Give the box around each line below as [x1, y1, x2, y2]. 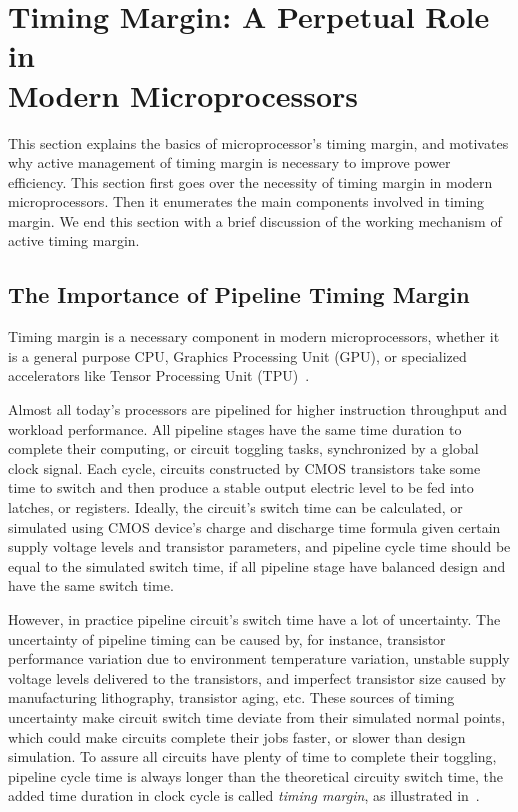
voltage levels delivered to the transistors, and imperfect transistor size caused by [8, 667, 506, 688]
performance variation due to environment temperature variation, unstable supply [8, 648, 510, 669]
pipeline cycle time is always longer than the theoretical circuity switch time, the [8, 765, 503, 786]
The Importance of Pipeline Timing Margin [8, 279, 470, 310]
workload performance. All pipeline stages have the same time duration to [8, 418, 462, 439]
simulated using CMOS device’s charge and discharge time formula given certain [8, 516, 501, 537]
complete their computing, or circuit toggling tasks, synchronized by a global [8, 438, 479, 459]
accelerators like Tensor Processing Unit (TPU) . [8, 365, 310, 386]
